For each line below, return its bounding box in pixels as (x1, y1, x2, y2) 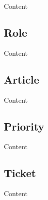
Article (4, 71, 39, 87)
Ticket (4, 165, 36, 180)
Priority (4, 118, 45, 133)
